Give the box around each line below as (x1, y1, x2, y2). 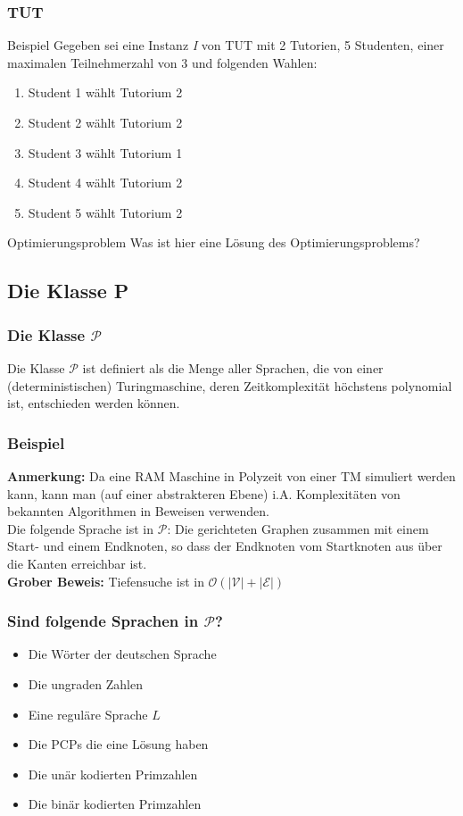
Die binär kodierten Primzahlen (28, 795, 202, 813)
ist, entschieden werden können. (7, 394, 180, 412)
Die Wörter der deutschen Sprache (28, 645, 217, 663)
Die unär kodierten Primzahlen (28, 764, 198, 783)
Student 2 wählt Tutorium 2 (28, 113, 183, 131)
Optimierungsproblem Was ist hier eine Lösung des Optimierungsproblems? (7, 233, 420, 252)
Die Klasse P (7, 277, 129, 304)
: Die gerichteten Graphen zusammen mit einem (167, 519, 429, 537)
